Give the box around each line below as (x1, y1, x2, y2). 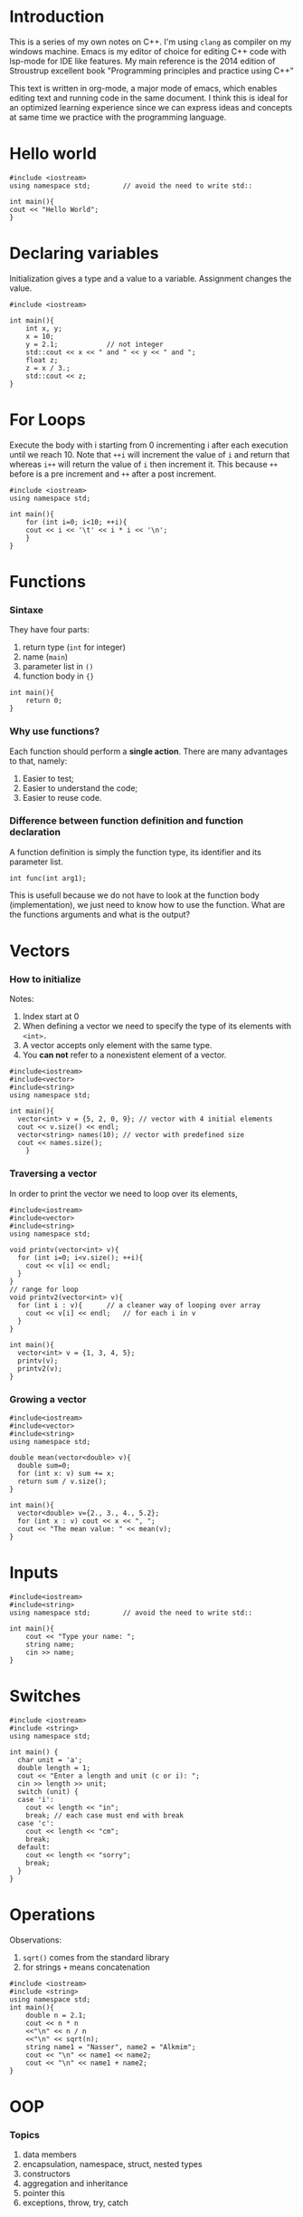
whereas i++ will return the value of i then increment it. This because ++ (9, 458, 279, 469)
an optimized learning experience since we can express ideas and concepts (9, 101, 292, 112)
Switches (9, 1686, 81, 1707)
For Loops (9, 410, 86, 429)
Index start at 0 (22, 1011, 80, 1022)
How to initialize (9, 972, 81, 985)
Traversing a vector (9, 1167, 98, 1180)
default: (17, 1842, 51, 1852)
